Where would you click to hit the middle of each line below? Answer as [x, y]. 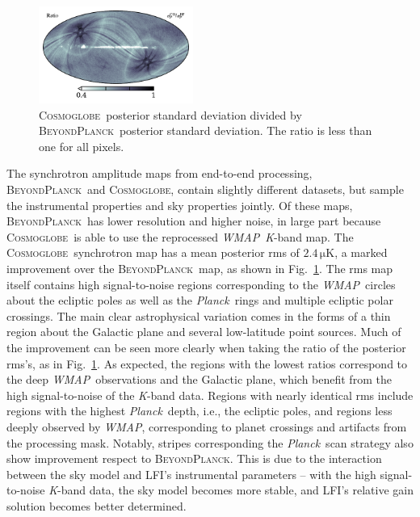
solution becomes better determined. [97, 505]
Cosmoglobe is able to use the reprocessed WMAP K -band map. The [180, 236]
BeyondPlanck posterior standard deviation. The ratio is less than [206, 130]
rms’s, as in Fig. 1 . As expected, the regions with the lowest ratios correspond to [207, 363]
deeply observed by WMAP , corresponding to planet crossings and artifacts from [207, 426]
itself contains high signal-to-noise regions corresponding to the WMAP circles [201, 284]
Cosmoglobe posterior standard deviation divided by [170, 114]
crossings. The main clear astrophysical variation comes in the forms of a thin [199, 315]
